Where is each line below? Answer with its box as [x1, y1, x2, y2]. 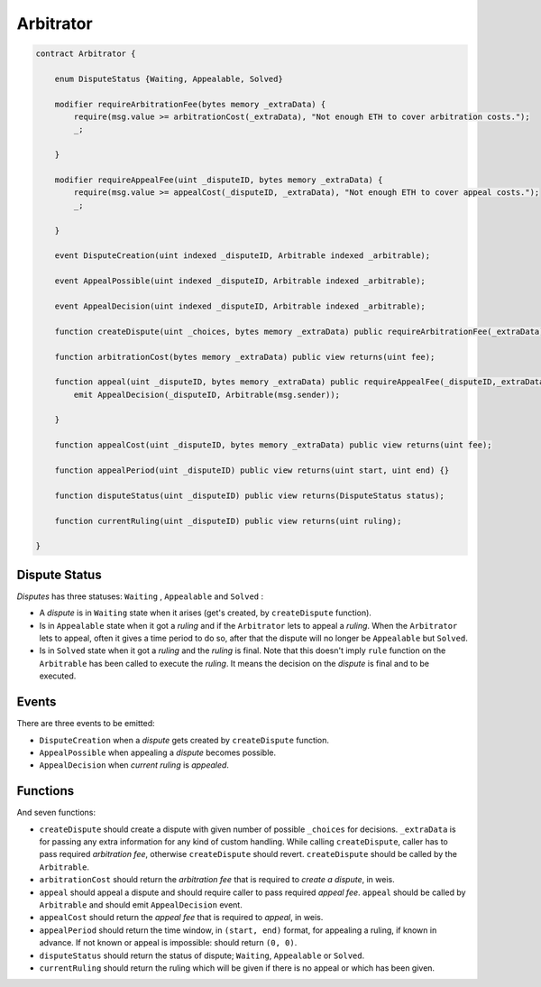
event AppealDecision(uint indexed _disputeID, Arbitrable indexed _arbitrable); [54, 300, 426, 311]
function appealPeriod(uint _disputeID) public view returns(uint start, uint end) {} [54, 466, 450, 475]
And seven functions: [16, 807, 96, 818]
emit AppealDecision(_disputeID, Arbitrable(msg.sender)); [73, 389, 341, 400]
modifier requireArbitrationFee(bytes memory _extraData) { [54, 99, 326, 109]
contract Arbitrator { [35, 49, 136, 59]
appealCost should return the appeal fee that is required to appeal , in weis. [39, 912, 324, 923]
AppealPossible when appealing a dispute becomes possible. [39, 747, 277, 758]
